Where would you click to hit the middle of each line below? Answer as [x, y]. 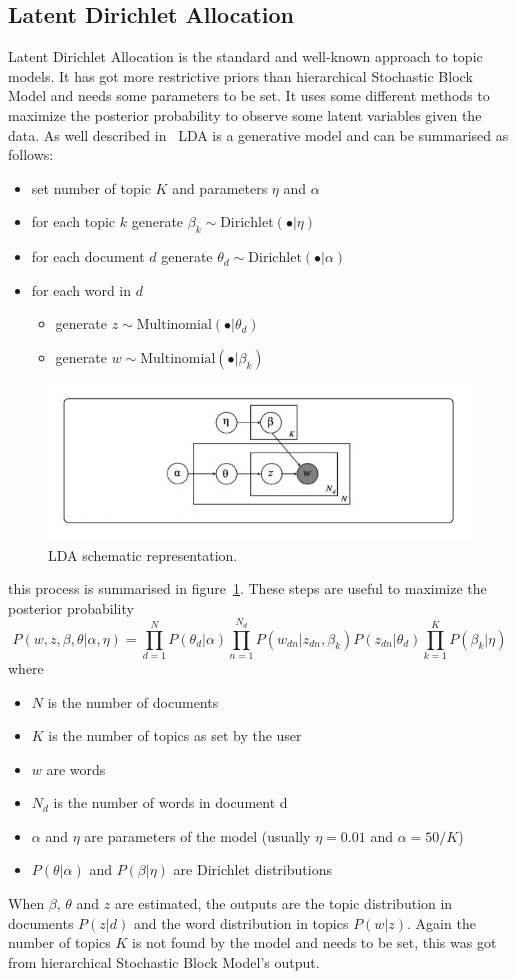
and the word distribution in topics [241, 922]
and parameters [220, 187]
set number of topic [91, 187]
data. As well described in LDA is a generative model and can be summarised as [258, 134]
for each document [88, 256]
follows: [31, 154]
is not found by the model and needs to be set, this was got [314, 942]
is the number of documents [133, 701]
